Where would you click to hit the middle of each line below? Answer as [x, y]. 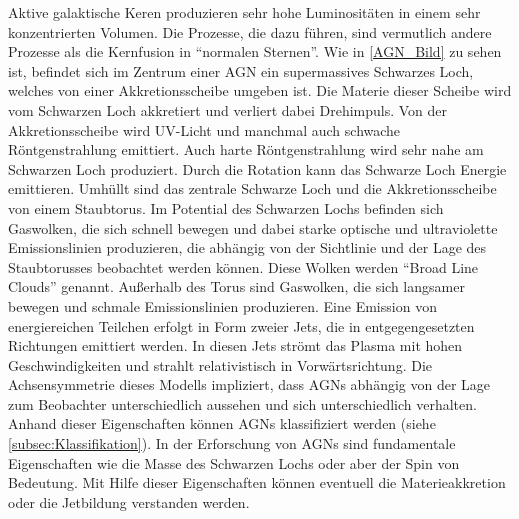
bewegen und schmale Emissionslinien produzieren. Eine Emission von [222, 305]
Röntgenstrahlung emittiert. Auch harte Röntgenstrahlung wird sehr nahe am [246, 149]
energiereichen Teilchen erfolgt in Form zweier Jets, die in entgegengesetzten [241, 325]
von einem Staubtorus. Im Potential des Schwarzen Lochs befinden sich [226, 207]
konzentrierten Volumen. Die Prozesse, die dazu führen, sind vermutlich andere [250, 31]
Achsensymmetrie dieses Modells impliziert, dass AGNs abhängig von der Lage [249, 384]
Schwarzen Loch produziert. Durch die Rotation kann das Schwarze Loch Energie [257, 168]
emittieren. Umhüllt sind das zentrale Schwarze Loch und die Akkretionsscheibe [252, 188]
